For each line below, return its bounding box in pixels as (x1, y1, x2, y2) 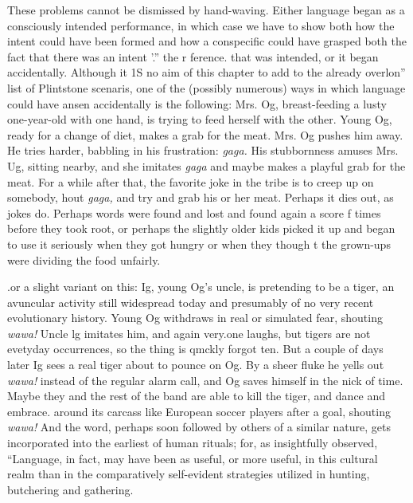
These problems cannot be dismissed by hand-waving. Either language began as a (7, 2, 405, 18)
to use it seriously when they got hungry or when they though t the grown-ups (7, 235, 391, 252)
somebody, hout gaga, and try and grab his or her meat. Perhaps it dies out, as (7, 189, 394, 206)
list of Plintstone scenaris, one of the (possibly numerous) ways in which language (7, 79, 406, 96)
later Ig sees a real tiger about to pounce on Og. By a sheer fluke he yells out (7, 356, 384, 373)
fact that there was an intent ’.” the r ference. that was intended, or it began (7, 48, 379, 65)
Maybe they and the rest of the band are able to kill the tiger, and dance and (7, 387, 386, 404)
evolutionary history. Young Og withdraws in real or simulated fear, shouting (7, 309, 383, 326)
